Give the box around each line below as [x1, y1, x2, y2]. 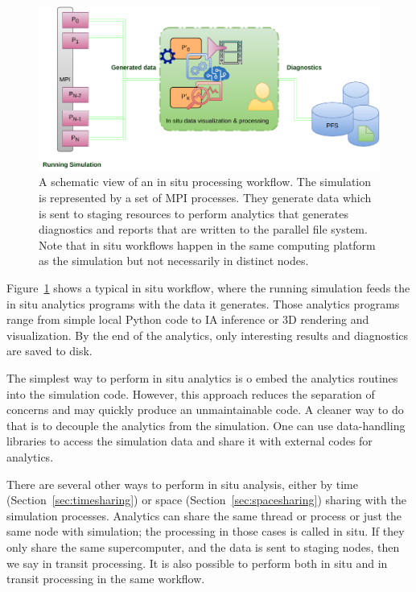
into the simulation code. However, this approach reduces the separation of [6, 385, 375, 402]
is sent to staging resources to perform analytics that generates [39, 205, 348, 221]
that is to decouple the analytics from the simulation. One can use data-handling [6, 416, 406, 433]
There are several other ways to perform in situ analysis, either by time [6, 475, 358, 492]
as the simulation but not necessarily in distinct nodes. [39, 252, 309, 269]
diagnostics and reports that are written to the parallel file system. [39, 221, 368, 238]
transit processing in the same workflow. [6, 570, 205, 587]
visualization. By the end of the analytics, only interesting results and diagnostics [6, 326, 408, 343]
